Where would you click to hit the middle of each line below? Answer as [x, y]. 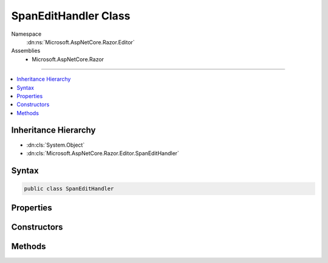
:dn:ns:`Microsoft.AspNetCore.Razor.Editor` [80, 42]
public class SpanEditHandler [69, 188]
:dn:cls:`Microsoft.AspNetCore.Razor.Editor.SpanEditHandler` [103, 153]
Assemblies [26, 51]
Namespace [26, 34]
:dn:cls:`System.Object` [56, 145]
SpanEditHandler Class [71, 16]
